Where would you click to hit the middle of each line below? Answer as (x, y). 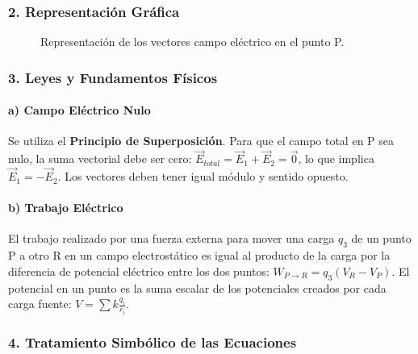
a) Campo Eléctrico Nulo (79, 110)
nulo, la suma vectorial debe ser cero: (100, 158)
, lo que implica (336, 158)
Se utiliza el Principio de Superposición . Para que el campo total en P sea (201, 141)
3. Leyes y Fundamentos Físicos (113, 77)
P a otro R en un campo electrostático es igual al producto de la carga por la (199, 255)
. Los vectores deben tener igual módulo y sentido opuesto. (203, 176)
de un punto (381, 238)
